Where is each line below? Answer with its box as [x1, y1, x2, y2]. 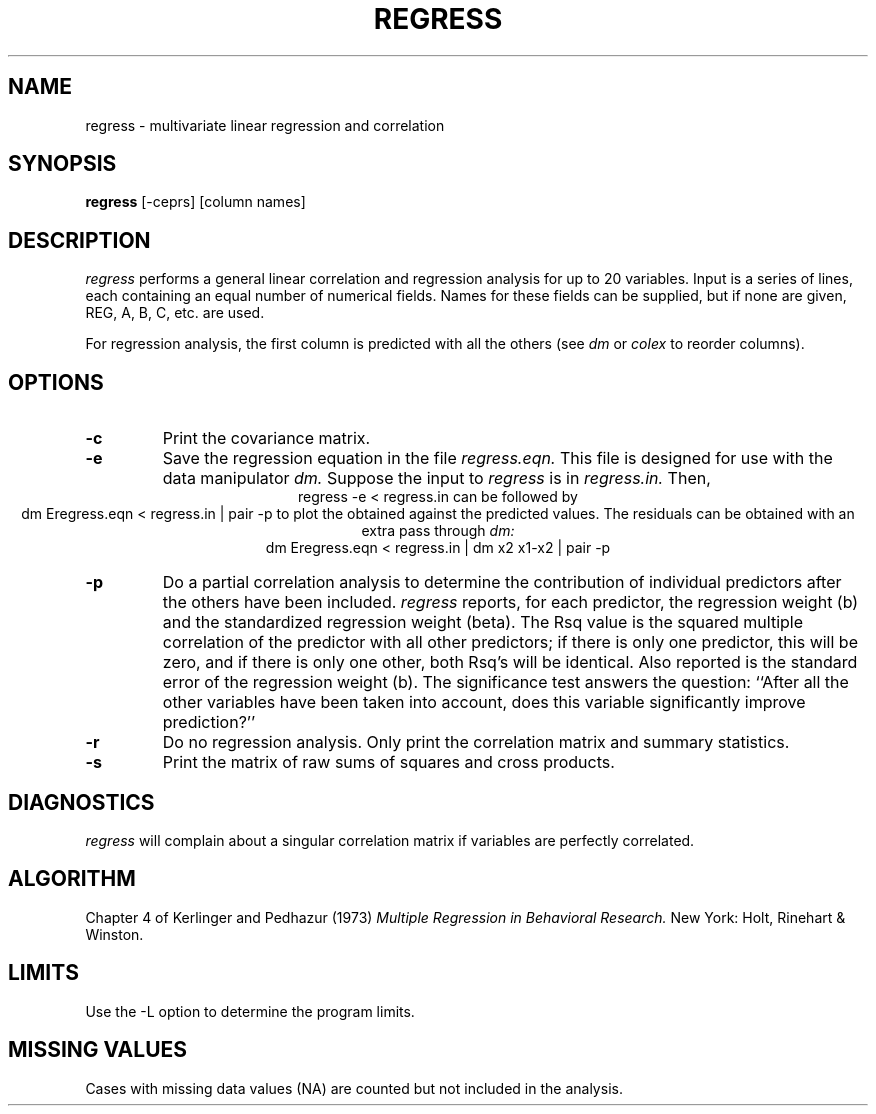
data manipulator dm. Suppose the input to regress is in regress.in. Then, [162, 468, 711, 489]
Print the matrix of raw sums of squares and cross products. [162, 752, 615, 773]
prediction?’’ [162, 712, 256, 733]
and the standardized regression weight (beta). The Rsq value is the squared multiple [162, 612, 804, 633]
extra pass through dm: [361, 522, 515, 540]
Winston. [85, 925, 144, 943]
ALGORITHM [8, 866, 136, 892]
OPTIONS [8, 369, 104, 395]
